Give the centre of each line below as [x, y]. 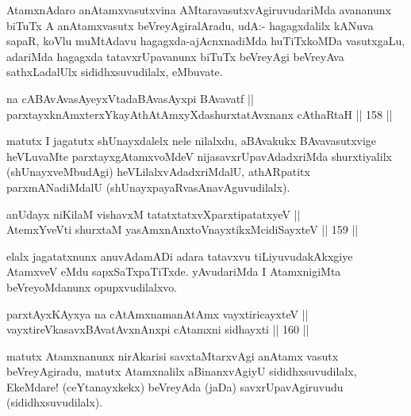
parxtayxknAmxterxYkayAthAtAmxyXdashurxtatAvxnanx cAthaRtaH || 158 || [200, 114]
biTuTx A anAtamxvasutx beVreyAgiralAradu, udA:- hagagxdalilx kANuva [190, 25]
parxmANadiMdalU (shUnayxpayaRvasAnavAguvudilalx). [148, 187]
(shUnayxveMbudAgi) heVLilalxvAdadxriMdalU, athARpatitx [158, 172]
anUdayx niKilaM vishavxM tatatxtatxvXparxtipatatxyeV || [154, 214]
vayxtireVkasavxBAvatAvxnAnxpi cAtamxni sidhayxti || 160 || [158, 329]
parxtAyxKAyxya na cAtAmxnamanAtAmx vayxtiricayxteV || [157, 313]
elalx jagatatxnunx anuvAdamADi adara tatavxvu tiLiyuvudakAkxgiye [180, 256]
